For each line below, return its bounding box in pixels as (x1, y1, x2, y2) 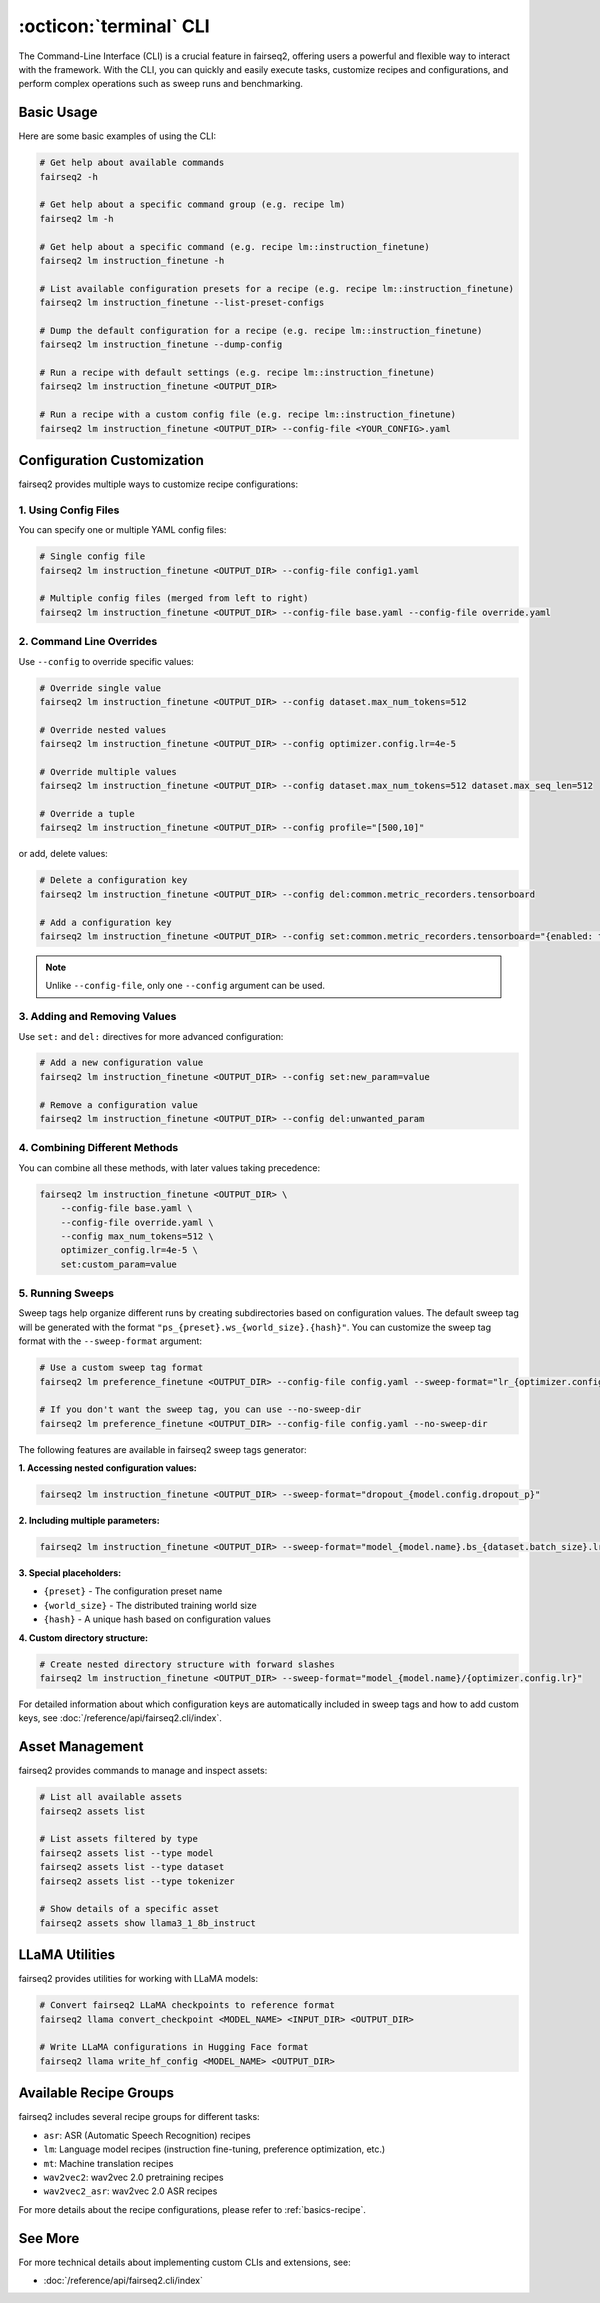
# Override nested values (39, 724, 167, 735)
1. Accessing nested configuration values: (18, 1462, 197, 1474)
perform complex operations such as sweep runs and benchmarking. (18, 78, 304, 90)
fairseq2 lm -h (39, 213, 114, 224)
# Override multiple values (39, 766, 177, 777)
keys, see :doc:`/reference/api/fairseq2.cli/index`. (18, 1712, 222, 1724)
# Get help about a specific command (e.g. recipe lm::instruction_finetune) (39, 241, 430, 252)
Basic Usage (18, 104, 98, 121)
